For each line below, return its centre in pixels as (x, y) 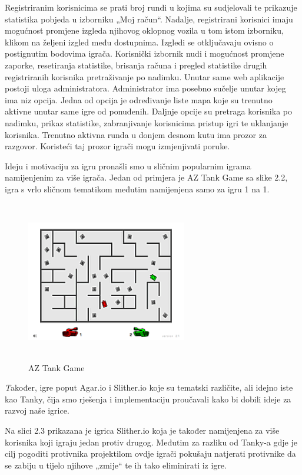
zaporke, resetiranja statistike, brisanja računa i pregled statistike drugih (136, 65)
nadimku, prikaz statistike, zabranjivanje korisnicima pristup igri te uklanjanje (147, 122)
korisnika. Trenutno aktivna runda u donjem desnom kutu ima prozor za (136, 134)
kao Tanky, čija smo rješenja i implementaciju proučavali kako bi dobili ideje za (148, 399)
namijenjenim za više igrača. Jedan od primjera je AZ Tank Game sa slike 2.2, (146, 177)
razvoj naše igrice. (37, 410)
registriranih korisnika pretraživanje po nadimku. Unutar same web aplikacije (145, 76)
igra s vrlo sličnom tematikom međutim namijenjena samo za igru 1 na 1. (137, 189)
